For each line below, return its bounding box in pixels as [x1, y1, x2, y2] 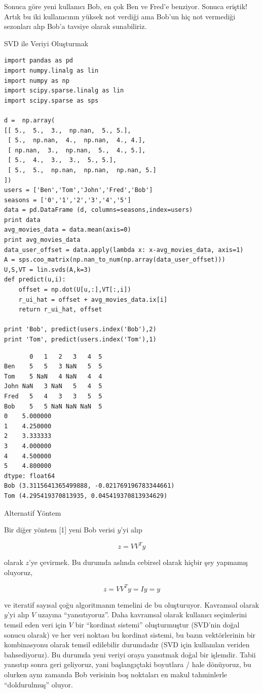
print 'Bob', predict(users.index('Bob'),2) [4, 326, 157, 333]
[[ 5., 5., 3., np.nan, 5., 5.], [4, 127, 131, 134]
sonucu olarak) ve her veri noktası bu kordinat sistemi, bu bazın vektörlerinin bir [4, 629, 256, 640]
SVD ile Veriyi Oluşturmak [4, 38, 89, 48]
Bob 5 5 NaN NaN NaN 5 [4, 402, 102, 410]
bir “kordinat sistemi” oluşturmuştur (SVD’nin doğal [75, 619, 240, 630]
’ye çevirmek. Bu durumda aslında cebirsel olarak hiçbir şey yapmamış [28, 557, 248, 568]
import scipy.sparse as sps [4, 97, 99, 104]
